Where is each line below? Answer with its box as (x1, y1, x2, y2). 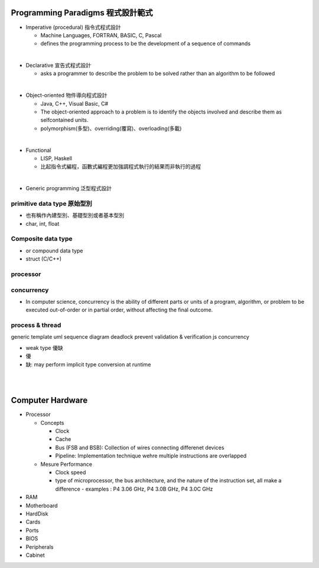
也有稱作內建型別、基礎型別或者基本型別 (25, 212, 124, 219)
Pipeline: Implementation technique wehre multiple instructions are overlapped (55, 452, 247, 459)
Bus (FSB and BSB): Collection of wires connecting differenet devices (55, 444, 224, 451)
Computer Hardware (11, 395, 88, 405)
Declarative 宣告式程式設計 (25, 62, 92, 69)
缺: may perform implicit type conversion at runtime (25, 361, 151, 368)
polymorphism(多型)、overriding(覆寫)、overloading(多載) (40, 125, 182, 132)
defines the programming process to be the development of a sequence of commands (40, 40, 251, 47)
